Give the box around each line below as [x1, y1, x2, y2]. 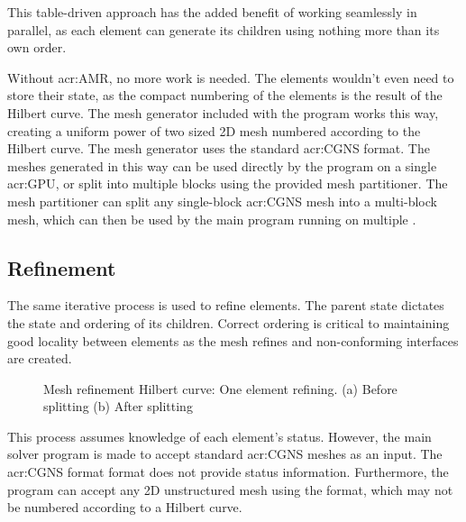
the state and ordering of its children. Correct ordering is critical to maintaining [7, 313, 450, 332]
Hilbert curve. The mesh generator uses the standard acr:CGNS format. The [7, 139, 430, 158]
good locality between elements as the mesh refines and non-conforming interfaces [7, 331, 459, 350]
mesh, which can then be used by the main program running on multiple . [7, 209, 416, 228]
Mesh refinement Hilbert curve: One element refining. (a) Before [43, 379, 397, 398]
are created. [7, 349, 72, 368]
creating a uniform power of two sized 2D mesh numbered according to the [7, 121, 421, 140]
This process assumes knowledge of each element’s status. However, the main [7, 426, 432, 445]
